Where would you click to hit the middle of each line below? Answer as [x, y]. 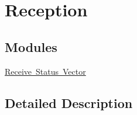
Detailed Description [69, 102]
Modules [31, 46]
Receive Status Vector [45, 71]
